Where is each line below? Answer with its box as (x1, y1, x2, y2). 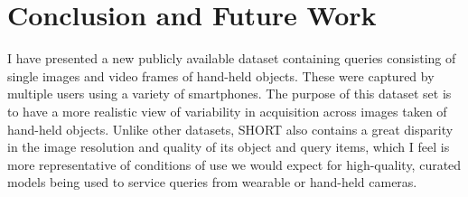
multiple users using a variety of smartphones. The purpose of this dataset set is (7, 84, 452, 103)
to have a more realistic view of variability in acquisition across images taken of (7, 101, 447, 120)
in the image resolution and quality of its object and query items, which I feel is (7, 137, 450, 156)
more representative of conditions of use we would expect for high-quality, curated (7, 155, 462, 174)
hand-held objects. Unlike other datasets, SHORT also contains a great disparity (7, 119, 454, 138)
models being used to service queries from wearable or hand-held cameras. (7, 173, 417, 192)
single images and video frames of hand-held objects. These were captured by (7, 66, 435, 85)
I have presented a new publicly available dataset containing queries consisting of (7, 49, 456, 68)
